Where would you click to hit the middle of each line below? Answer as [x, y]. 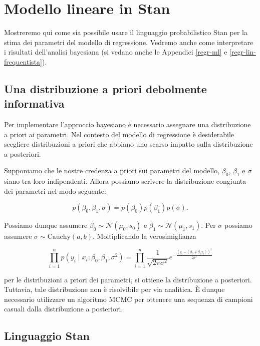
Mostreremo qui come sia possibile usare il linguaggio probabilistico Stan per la [126, 32]
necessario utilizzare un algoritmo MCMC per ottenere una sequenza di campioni [128, 299]
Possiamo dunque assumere [46, 225]
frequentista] [23, 61]
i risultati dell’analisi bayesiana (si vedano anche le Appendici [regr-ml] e [116, 52]
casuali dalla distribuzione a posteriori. [64, 309]
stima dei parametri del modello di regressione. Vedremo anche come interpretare [129, 42]
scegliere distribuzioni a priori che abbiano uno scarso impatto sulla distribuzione [128, 144]
